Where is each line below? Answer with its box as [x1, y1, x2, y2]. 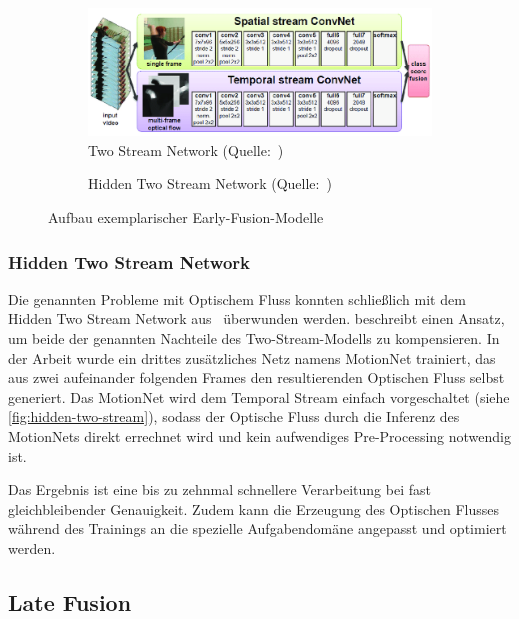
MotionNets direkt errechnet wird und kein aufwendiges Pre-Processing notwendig [8, 426, 512, 447]
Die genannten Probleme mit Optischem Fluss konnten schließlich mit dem [8, 288, 466, 309]
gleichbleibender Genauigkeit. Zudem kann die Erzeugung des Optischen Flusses [8, 498, 499, 519]
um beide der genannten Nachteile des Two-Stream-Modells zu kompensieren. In [8, 328, 500, 349]
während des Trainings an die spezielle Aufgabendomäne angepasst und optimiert [8, 518, 507, 539]
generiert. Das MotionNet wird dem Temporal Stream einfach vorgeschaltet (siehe [8, 386, 510, 407]
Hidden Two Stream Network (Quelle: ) [88, 173, 332, 194]
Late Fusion [8, 586, 132, 617]
